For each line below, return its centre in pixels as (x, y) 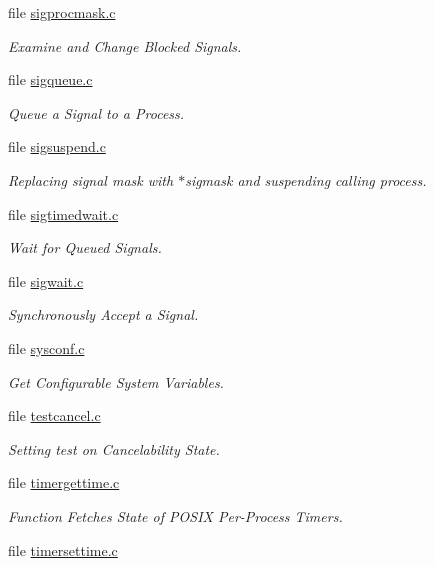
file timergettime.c (64, 482)
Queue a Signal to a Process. (96, 112)
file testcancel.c (54, 415)
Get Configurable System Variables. (116, 381)
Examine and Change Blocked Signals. (125, 45)
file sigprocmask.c (62, 12)
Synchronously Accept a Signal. (103, 314)
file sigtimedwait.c (63, 213)
